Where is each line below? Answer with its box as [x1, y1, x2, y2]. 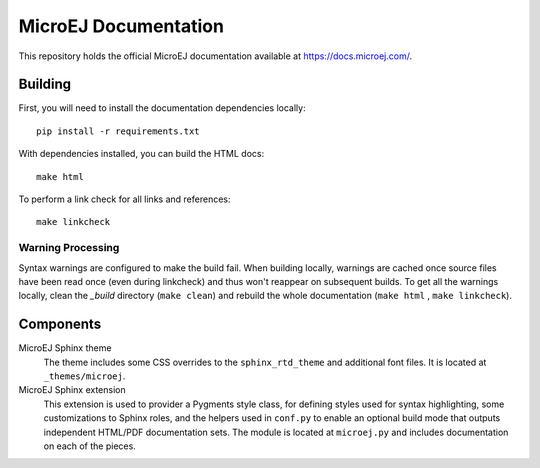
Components [18, 316, 102, 333]
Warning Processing [18, 241, 120, 255]
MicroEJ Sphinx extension [18, 384, 126, 396]
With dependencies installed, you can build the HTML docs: [18, 148, 265, 160]
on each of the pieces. [43, 440, 137, 452]
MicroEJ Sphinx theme [18, 342, 112, 354]
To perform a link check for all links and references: [18, 193, 231, 205]
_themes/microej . [43, 370, 126, 382]
